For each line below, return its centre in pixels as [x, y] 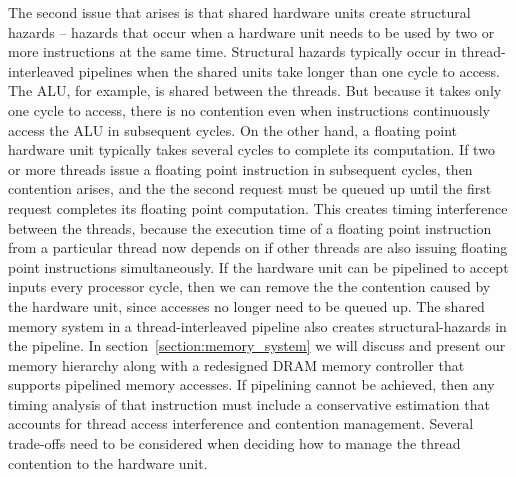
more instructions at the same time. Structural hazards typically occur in [232, 51]
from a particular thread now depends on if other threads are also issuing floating [258, 247]
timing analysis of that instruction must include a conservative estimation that [249, 403]
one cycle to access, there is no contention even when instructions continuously [249, 109]
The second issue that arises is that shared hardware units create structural [239, 12]
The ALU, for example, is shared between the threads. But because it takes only [255, 90]
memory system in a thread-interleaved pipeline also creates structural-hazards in [257, 325]
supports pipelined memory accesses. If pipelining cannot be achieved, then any [251, 384]
